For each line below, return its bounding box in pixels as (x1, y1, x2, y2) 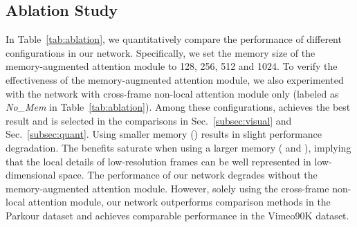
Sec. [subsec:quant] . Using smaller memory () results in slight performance (6, 127, 322, 141)
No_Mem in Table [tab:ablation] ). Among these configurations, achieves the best (6, 100, 351, 114)
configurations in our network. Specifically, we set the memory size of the (6, 45, 315, 60)
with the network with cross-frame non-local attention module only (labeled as (6, 86, 339, 100)
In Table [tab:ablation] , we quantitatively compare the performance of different (6, 32, 342, 46)
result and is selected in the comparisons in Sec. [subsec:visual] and (6, 113, 292, 127)
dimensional (6, 167, 56, 182)
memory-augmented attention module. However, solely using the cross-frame (6, 181, 329, 195)
